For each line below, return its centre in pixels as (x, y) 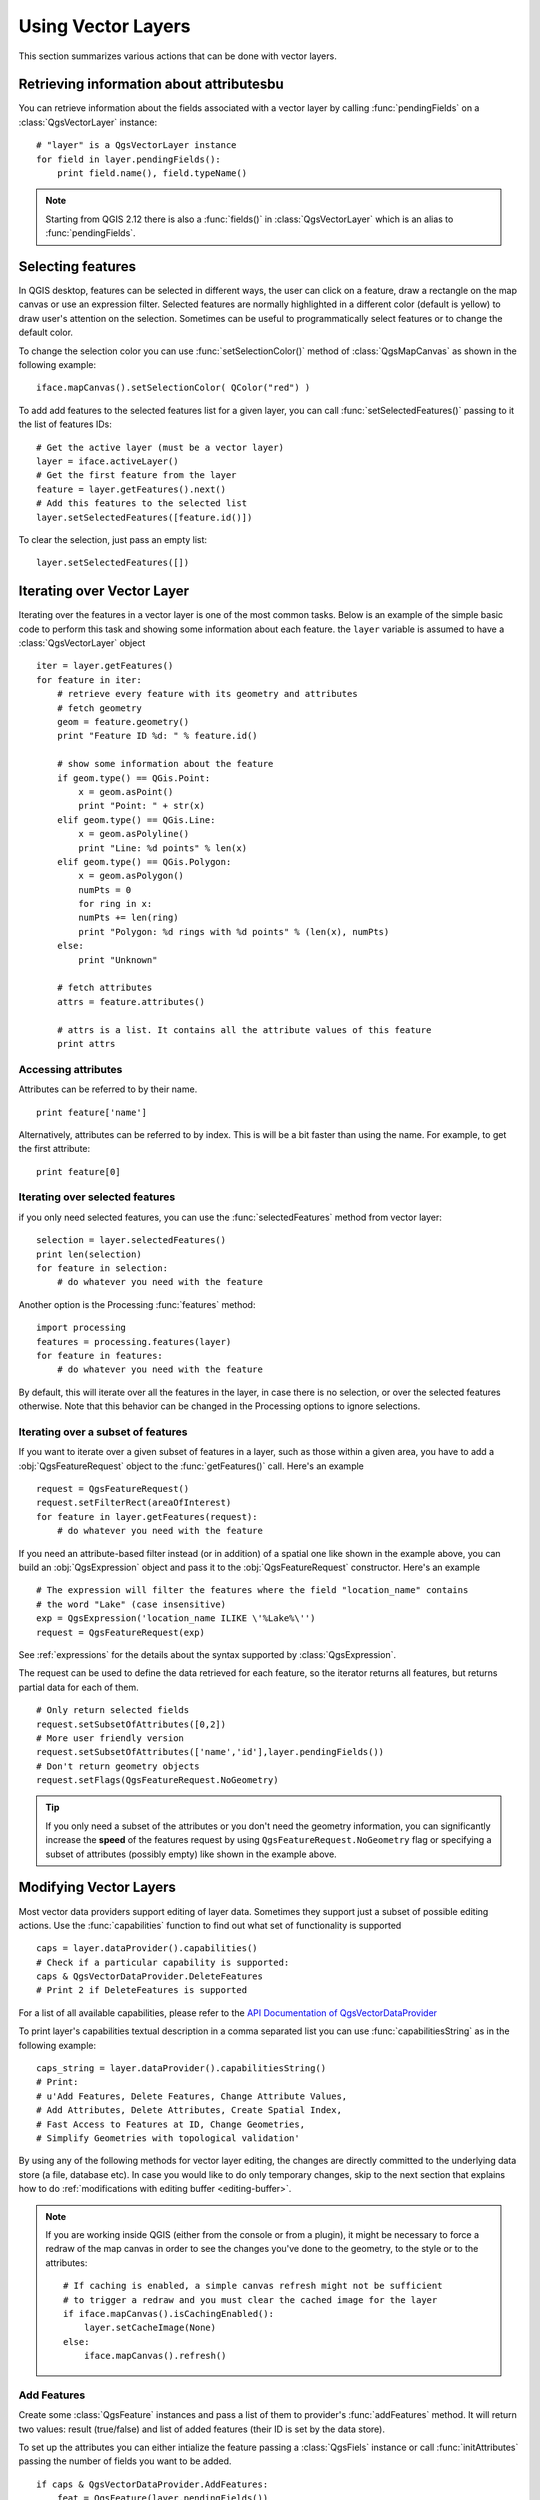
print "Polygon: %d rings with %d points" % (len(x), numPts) (234, 931)
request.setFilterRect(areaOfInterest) (134, 1503)
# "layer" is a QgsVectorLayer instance (136, 145)
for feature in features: (100, 1355)
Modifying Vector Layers (97, 1887)
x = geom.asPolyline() (134, 834)
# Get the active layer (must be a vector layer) (160, 447)
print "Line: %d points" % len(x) (163, 848)
